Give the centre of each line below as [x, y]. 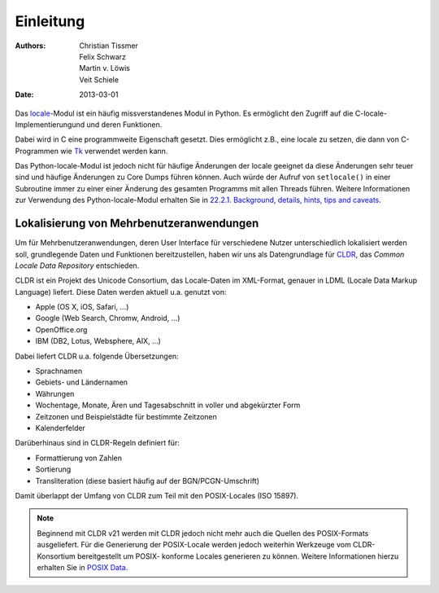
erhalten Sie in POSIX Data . [83, 567]
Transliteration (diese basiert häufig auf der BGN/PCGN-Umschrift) [148, 481]
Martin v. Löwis [104, 68]
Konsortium [57, 556]
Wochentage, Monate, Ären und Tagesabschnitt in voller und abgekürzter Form [168, 405]
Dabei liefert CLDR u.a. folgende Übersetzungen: [97, 356]
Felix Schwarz [102, 56]
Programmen [37, 151]
